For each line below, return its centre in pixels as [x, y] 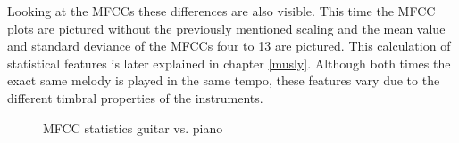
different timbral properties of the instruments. [135, 97]
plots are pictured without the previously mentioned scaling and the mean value [226, 28]
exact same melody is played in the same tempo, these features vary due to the [224, 80]
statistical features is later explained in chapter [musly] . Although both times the [229, 63]
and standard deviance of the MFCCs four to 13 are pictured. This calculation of [229, 46]
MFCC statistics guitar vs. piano [133, 127]
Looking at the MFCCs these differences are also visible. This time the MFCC [221, 11]
